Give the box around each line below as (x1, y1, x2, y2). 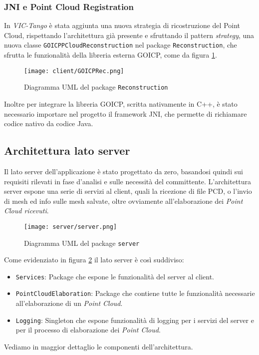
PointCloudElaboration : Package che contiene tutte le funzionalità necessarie (15, 288, 255, 298)
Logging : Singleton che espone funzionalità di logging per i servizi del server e (15, 314, 254, 325)
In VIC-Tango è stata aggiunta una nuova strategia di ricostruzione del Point (4, 20, 241, 31)
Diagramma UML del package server (24, 237, 140, 248)
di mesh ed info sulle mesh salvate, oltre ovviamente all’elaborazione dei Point (4, 195, 243, 206)
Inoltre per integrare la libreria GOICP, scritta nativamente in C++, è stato (4, 98, 238, 109)
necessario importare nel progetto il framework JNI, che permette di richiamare (4, 108, 247, 119)
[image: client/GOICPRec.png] (24, 67, 124, 75)
